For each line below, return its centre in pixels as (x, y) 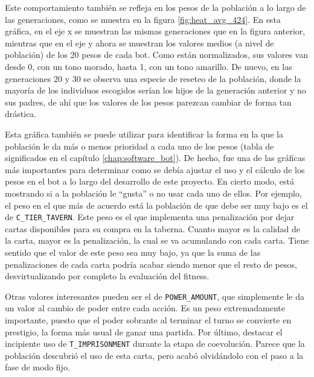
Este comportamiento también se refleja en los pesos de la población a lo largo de (155, 7)
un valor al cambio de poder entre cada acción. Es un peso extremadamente (145, 308)
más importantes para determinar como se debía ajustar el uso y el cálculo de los (155, 169)
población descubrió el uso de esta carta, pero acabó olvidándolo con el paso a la (154, 355)
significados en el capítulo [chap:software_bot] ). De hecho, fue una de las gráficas (155, 158)
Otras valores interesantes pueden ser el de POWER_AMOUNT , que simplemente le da (155, 296)
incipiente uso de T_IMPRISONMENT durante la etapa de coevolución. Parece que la (155, 344)
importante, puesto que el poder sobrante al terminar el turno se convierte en (148, 319)
